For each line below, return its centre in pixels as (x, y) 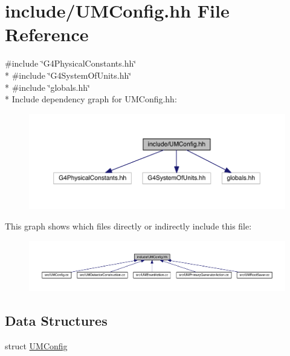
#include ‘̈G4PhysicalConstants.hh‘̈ (71, 63)
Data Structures (56, 320)
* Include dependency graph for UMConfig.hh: (91, 99)
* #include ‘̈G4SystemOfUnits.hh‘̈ (68, 75)
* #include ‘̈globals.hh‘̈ (47, 87)
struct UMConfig (36, 345)
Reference (47, 34)
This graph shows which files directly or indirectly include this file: (128, 226)
